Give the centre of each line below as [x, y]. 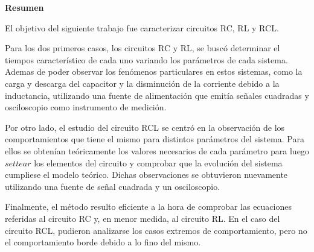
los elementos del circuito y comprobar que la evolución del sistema [158, 162]
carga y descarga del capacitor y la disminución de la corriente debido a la [142, 83]
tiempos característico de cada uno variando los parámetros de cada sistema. [146, 59]
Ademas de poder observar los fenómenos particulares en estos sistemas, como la [154, 71]
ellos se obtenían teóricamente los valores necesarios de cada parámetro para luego [157, 150]
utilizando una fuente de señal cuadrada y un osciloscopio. [113, 186]
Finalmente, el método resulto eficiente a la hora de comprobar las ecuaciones [148, 206]
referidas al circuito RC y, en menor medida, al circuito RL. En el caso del [143, 218]
